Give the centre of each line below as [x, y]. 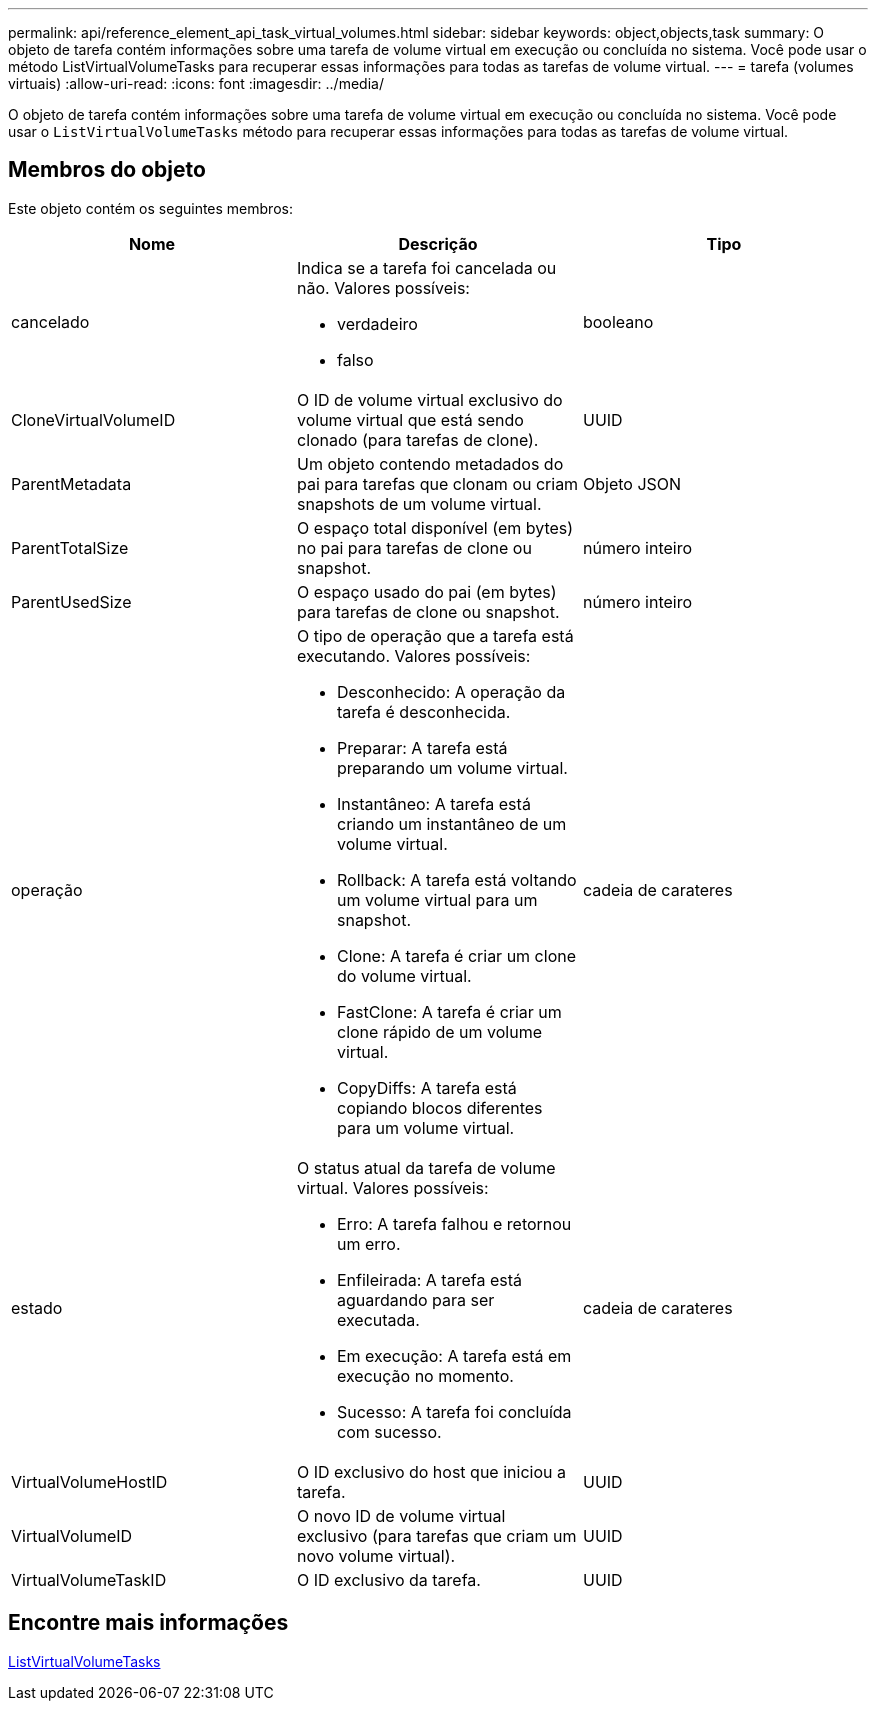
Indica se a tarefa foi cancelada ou [426, 267]
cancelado [50, 321]
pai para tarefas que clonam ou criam [437, 483]
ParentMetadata [71, 483]
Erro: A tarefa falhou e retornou [454, 1223]
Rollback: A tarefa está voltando [456, 879]
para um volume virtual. [425, 1127]
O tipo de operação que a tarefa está [435, 635]
